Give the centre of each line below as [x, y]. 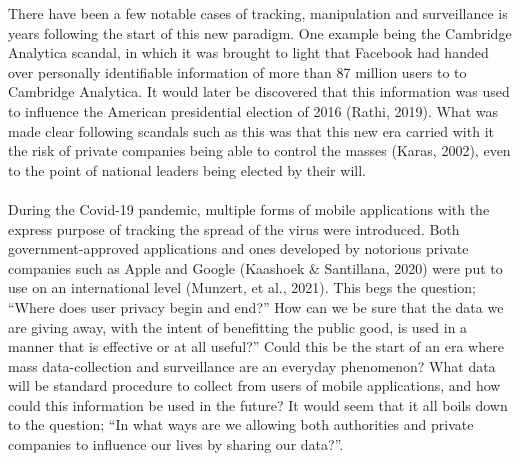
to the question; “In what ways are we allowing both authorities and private [241, 424]
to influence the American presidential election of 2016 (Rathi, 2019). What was [253, 110]
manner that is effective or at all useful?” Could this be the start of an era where [256, 346]
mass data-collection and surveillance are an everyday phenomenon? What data [252, 365]
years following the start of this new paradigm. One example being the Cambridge [260, 32]
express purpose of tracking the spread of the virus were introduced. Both [234, 228]
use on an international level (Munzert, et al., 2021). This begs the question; [242, 287]
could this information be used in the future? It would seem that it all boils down [258, 404]
